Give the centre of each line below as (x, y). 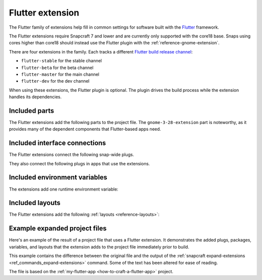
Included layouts (35, 203)
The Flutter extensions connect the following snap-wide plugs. (72, 155)
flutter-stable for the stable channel (61, 61)
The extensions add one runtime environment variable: (64, 189)
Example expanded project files (58, 228)
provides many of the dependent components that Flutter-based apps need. (85, 129)
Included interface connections (57, 143)
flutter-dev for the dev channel (55, 81)
